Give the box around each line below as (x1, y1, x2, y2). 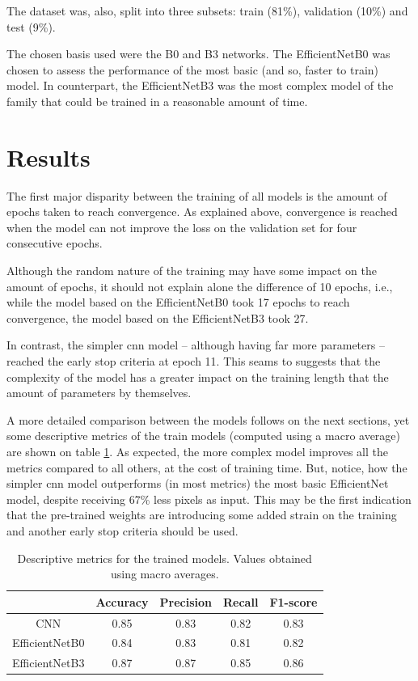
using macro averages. (110, 565, 219, 582)
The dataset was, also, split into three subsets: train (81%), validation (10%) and (6, 2, 408, 19)
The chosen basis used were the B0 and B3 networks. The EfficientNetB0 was (6, 45, 391, 62)
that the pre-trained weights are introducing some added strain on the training (6, 506, 397, 523)
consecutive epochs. (6, 235, 103, 252)
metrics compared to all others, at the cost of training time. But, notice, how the (6, 459, 407, 476)
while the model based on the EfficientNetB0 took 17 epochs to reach (6, 294, 350, 311)
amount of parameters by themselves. (6, 384, 192, 401)
